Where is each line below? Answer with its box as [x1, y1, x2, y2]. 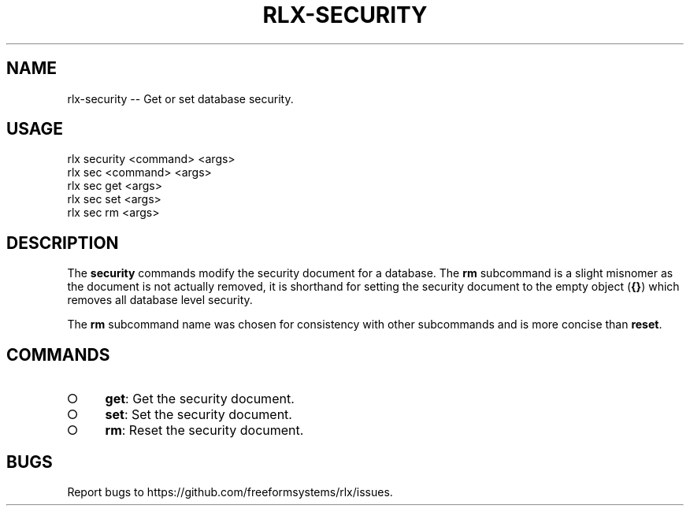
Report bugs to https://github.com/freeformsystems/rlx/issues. [67, 484, 393, 499]
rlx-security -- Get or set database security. [67, 91, 294, 106]
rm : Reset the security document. [105, 422, 304, 439]
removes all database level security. [67, 293, 253, 307]
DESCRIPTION [6, 232, 119, 253]
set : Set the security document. [105, 406, 292, 423]
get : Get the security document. [105, 391, 295, 407]
